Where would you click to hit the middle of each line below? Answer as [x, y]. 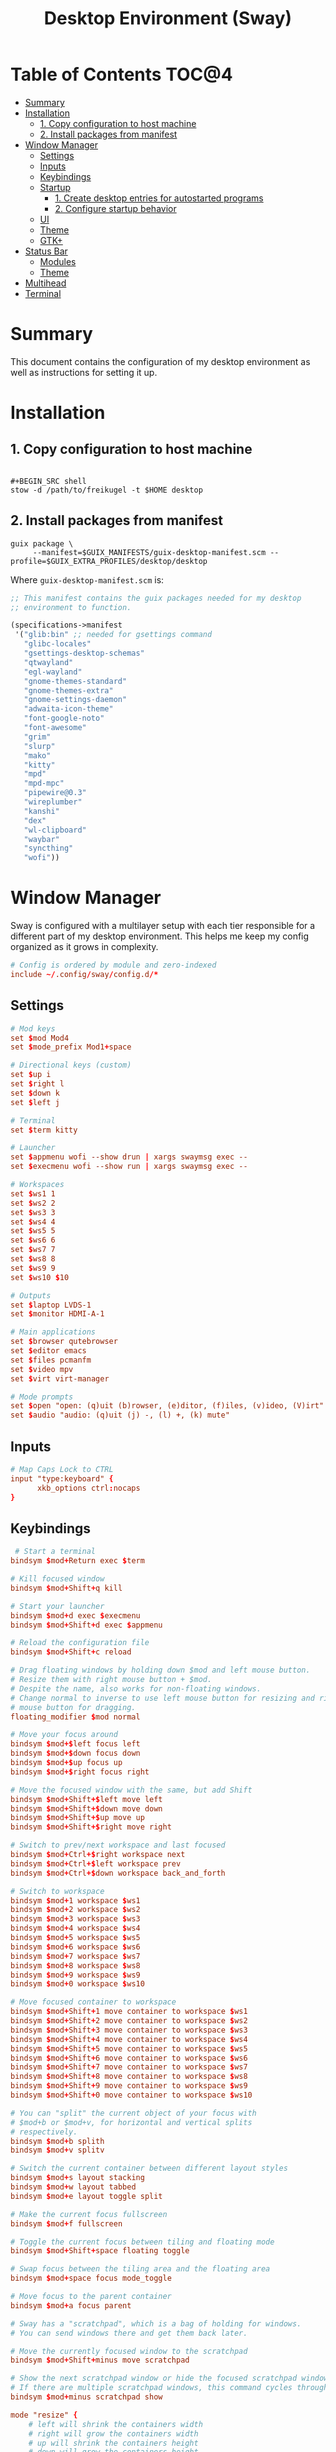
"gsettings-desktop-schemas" [84, 653]
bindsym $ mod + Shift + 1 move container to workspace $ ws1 [129, 2012]
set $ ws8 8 [33, 1259]
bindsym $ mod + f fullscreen [66, 2223]
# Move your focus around [64, 1735]
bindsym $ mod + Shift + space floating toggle [100, 2251]
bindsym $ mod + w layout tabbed [73, 2187]
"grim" [37, 737]
